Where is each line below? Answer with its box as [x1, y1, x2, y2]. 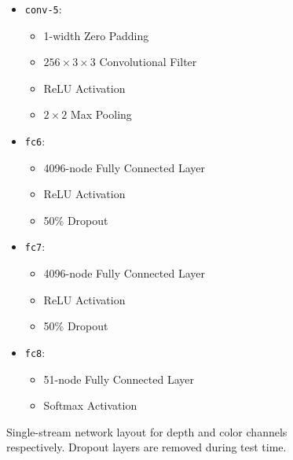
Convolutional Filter [99, 53, 197, 70]
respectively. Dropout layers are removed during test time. [6, 439, 287, 455]
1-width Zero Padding [43, 27, 149, 43]
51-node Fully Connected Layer [43, 370, 194, 387]
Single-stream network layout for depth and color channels [6, 423, 288, 440]
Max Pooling [70, 106, 132, 123]
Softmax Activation [43, 397, 137, 414]
